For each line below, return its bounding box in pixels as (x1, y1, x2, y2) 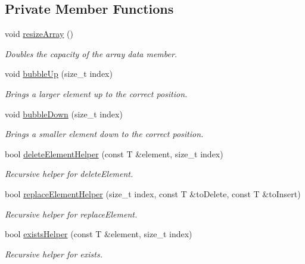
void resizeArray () (5, 27, 73, 40)
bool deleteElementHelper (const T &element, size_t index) (5, 147, 223, 160)
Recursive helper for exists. (5, 247, 102, 260)
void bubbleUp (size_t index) (5, 67, 113, 80)
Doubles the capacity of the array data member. (5, 47, 178, 60)
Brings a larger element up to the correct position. (5, 87, 188, 100)
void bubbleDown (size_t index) (5, 107, 123, 120)
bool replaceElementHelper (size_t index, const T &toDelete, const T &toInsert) (5, 187, 301, 200)
